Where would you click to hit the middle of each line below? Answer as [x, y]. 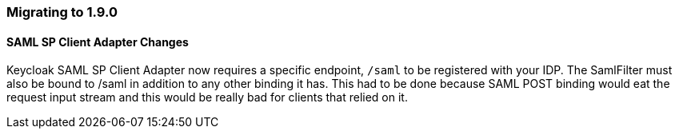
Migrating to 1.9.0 [62, 12]
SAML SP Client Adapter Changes [98, 42]
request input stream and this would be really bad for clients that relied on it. [207, 97]
